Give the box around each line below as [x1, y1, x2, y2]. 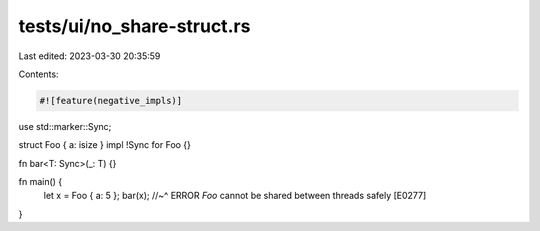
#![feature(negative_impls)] [39, 95, 183, 106]
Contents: [18, 68, 59, 80]
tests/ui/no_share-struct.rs [18, 15, 251, 37]
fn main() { [18, 176, 63, 188]
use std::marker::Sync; [18, 120, 112, 132]
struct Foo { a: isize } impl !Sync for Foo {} [18, 139, 192, 151]
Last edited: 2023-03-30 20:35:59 [18, 50, 161, 62]
